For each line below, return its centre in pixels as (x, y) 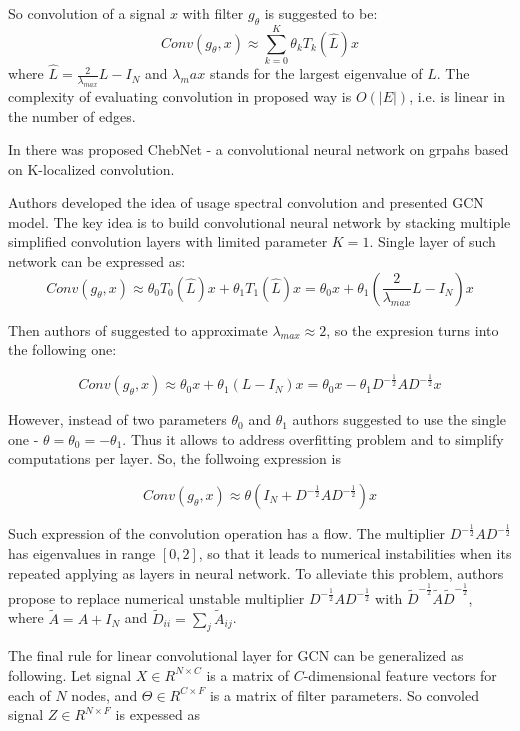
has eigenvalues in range (82, 552)
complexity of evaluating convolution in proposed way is (180, 95)
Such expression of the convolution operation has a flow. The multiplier (227, 533)
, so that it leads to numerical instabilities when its (355, 552)
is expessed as (157, 714)
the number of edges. (72, 115)
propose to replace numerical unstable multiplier (156, 597)
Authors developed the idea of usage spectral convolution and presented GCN (246, 202)
